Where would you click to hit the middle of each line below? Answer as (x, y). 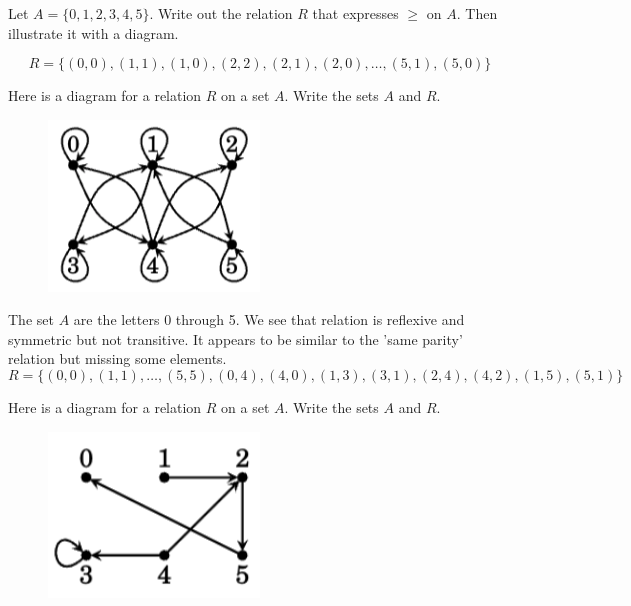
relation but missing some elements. (117, 358)
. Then (477, 13)
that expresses (355, 13)
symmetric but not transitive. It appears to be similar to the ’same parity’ (235, 338)
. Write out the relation (221, 13)
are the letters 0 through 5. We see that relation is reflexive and (269, 319)
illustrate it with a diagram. (93, 32)
